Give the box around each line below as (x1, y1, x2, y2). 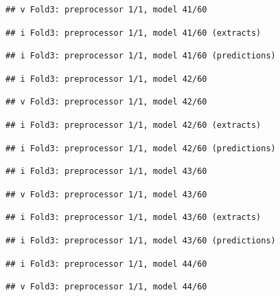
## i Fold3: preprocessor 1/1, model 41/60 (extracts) (5, 27, 261, 38)
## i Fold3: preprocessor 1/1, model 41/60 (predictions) (5, 51, 276, 61)
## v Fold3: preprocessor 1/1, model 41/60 (5, 5, 207, 14)
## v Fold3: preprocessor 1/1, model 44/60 (5, 282, 207, 292)
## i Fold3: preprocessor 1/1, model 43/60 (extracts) (5, 212, 261, 223)
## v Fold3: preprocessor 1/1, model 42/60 (5, 97, 207, 107)
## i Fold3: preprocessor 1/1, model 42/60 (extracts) (5, 120, 261, 130)
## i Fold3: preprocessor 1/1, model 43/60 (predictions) (5, 235, 276, 245)
